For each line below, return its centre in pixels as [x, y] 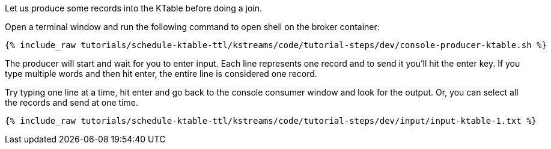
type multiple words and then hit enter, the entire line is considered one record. [161, 74]
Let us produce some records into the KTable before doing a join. [134, 8]
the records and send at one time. [72, 102]
